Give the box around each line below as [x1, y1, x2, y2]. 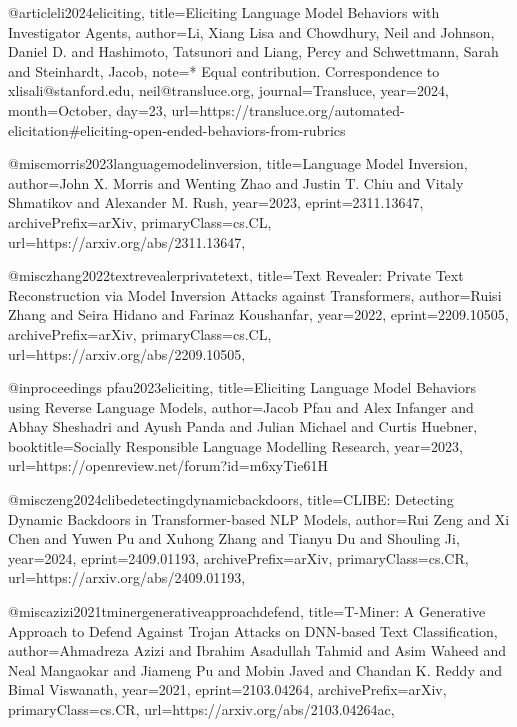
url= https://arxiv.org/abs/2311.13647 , [8, 231, 246, 252]
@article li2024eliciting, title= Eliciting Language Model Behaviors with [8, 2, 440, 22]
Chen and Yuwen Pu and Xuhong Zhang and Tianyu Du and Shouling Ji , [8, 528, 460, 549]
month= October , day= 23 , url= [8, 99, 200, 120]
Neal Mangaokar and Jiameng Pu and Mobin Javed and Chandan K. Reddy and [8, 659, 503, 680]
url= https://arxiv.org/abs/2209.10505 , [8, 343, 246, 364]
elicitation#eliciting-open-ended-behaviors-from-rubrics [8, 119, 346, 140]
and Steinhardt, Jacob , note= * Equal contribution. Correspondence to [8, 60, 440, 81]
